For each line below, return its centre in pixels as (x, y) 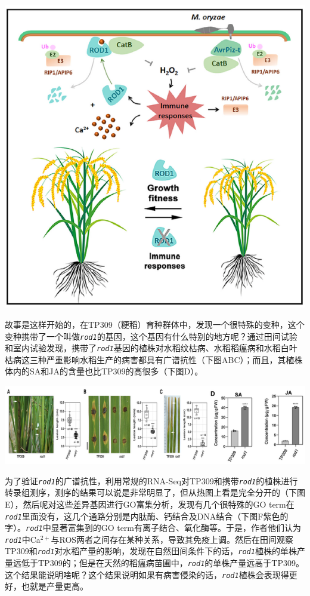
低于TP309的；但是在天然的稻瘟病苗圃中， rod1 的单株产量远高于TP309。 (162, 563)
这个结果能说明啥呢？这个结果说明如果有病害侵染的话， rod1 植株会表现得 (147, 574)
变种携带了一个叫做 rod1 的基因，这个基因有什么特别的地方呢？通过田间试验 (151, 336)
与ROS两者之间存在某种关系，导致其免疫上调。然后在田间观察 (172, 539)
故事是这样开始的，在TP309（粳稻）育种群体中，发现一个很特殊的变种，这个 (155, 324)
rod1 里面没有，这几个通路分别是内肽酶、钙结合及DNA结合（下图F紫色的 (147, 516)
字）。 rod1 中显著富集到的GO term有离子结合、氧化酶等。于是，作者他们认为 (153, 528)
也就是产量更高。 (55, 586)
